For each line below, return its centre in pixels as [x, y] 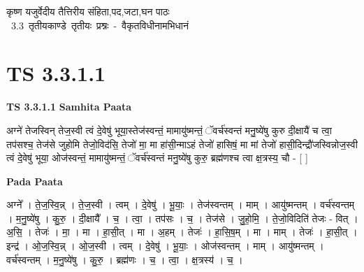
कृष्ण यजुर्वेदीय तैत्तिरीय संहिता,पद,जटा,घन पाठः [88, 11]
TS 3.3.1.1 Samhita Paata [69, 107]
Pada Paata [35, 181]
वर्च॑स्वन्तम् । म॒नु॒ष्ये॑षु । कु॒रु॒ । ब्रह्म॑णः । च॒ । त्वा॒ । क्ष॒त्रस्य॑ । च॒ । [125, 259]
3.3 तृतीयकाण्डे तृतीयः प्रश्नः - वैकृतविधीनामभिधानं [100, 25]
